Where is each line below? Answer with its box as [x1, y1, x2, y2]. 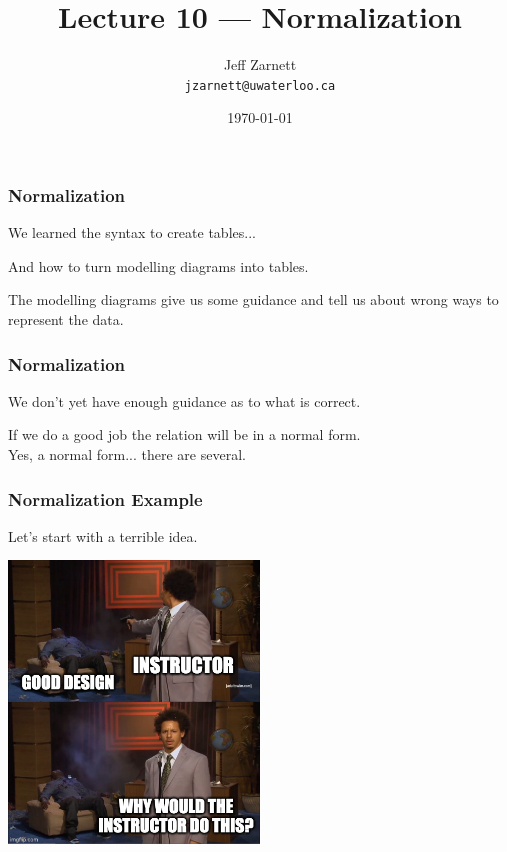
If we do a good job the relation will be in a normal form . [8, 424, 361, 445]
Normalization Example [8, 486, 203, 511]
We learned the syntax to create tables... [8, 222, 256, 243]
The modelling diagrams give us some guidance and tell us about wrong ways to [8, 289, 499, 310]
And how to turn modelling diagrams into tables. [8, 255, 309, 276]
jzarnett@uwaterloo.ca [184, 78, 336, 93]
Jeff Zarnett [223, 54, 297, 75]
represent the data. [8, 309, 124, 330]
